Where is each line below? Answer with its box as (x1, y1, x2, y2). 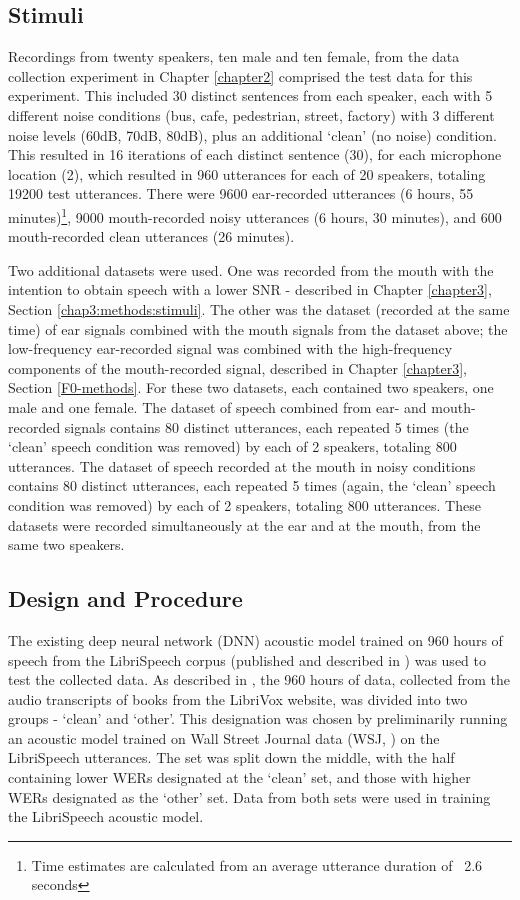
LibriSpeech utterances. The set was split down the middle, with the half (8, 747, 455, 768)
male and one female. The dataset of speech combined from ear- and (8, 396, 427, 417)
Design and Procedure (8, 583, 243, 614)
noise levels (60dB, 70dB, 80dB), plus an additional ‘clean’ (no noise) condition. (8, 124, 497, 145)
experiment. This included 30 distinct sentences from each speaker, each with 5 (8, 85, 493, 106)
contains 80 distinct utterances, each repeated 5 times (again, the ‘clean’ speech (8, 475, 496, 496)
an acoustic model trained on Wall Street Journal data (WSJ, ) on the (8, 727, 440, 748)
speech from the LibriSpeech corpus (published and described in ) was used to (8, 649, 486, 670)
